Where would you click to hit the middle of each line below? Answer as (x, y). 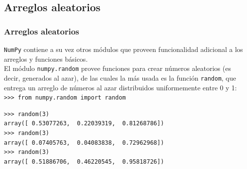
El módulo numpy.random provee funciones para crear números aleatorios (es (117, 68)
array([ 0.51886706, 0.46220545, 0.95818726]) (84, 162)
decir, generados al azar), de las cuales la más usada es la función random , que (120, 77)
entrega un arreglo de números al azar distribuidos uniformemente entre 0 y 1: (120, 87)
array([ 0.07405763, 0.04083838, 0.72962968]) (84, 143)
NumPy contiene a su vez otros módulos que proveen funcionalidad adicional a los (123, 49)
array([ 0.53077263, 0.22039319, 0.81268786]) (84, 124)
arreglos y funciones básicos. (46, 59)
